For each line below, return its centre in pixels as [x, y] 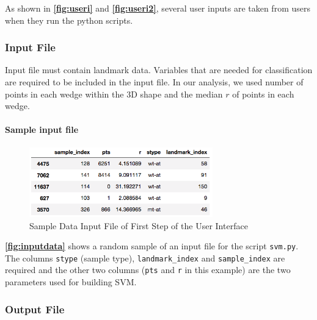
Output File [35, 309]
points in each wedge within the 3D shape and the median [114, 94]
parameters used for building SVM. [71, 282]
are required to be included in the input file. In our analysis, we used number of [154, 82]
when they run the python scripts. [69, 20]
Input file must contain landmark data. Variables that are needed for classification [159, 70]
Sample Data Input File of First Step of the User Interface [139, 225]
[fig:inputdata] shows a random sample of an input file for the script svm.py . [152, 246]
